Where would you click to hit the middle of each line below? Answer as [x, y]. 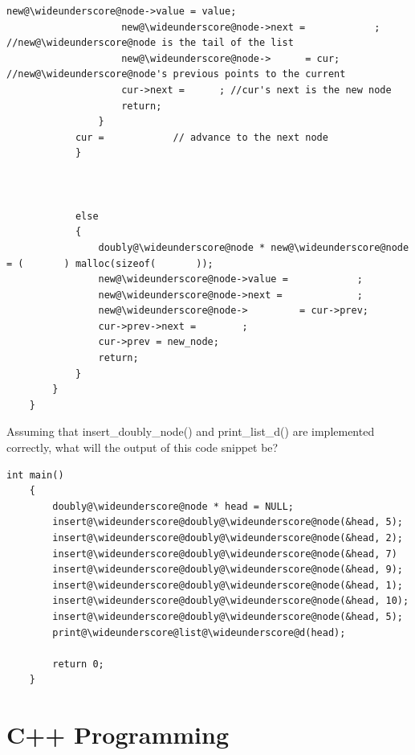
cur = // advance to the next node [201, 137]
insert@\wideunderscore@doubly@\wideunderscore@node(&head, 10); [231, 601]
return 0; [78, 664]
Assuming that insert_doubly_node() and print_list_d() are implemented [191, 431]
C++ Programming [118, 734]
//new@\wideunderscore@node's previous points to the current [176, 74]
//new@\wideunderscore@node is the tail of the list [150, 43]
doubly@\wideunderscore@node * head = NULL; [173, 506]
